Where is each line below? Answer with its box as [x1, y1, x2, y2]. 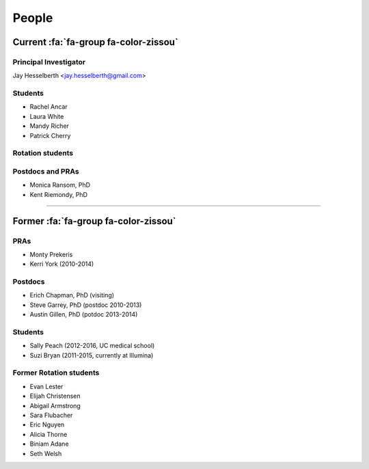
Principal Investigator [12, 57, 85, 66]
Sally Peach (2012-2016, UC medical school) [29, 342, 155, 350]
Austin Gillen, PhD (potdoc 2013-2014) [29, 310, 138, 319]
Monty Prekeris [29, 250, 73, 258]
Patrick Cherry [29, 131, 71, 139]
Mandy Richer [29, 122, 70, 130]
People [12, 10, 53, 25]
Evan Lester [29, 382, 64, 390]
